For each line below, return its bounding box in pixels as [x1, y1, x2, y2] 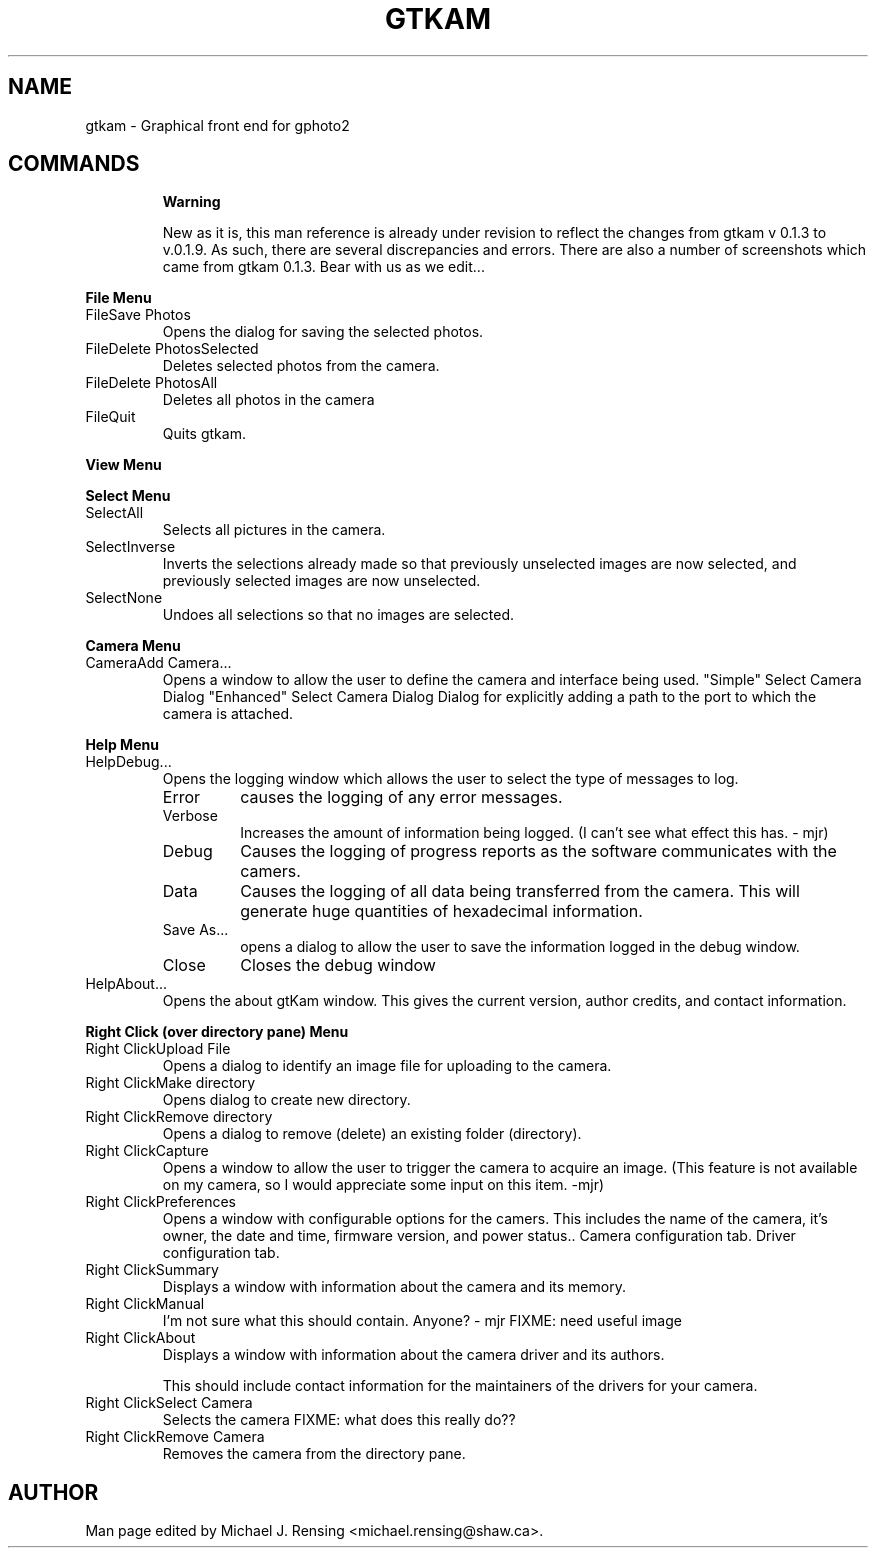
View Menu [85, 456, 162, 474]
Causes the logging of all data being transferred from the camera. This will [240, 881, 800, 902]
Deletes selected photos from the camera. [162, 357, 440, 375]
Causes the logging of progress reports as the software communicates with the [240, 841, 837, 862]
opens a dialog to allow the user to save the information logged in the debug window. [240, 938, 800, 956]
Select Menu [85, 487, 171, 505]
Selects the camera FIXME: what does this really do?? [162, 1411, 516, 1429]
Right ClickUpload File [85, 1040, 231, 1058]
